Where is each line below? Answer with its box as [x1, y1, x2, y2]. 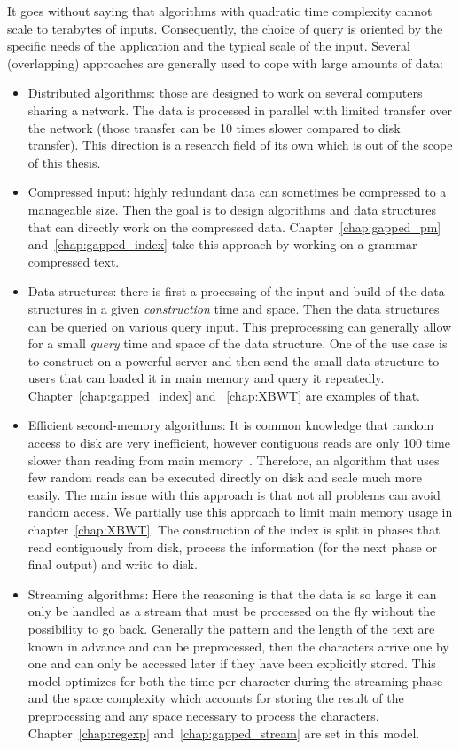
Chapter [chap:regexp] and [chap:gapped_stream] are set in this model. [27, 723, 420, 742]
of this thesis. [27, 152, 101, 171]
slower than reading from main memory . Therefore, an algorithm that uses [27, 450, 440, 469]
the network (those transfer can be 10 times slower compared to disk [27, 118, 401, 137]
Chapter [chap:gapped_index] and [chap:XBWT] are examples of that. [27, 386, 421, 404]
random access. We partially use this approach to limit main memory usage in [27, 503, 453, 521]
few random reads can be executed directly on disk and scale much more [27, 468, 422, 487]
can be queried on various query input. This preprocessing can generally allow [27, 316, 452, 335]
